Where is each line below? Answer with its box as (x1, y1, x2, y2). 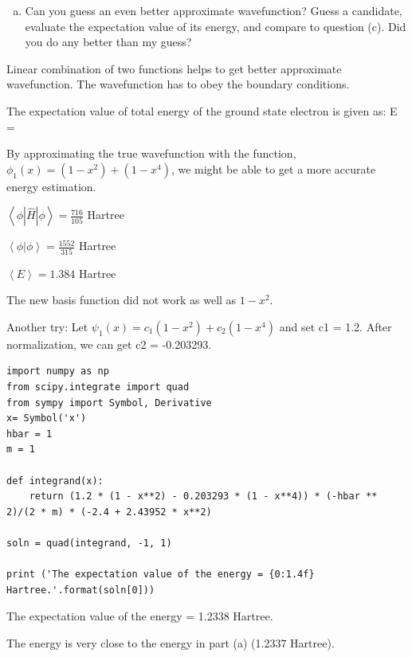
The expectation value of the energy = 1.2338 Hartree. (6, 608, 273, 624)
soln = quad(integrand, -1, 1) (6, 537, 172, 549)
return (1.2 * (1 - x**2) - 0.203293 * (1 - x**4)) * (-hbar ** (29, 491, 378, 503)
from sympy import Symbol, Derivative (6, 397, 212, 409)
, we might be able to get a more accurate (171, 160, 376, 177)
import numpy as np (6, 366, 109, 377)
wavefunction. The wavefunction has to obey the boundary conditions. (6, 76, 350, 92)
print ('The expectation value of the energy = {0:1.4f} (6, 569, 315, 581)
